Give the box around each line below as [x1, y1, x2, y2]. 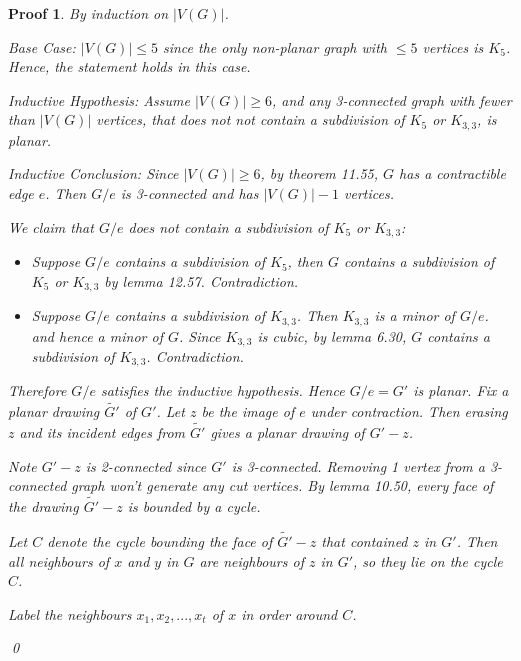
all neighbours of [8, 550, 110, 571]
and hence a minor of [31, 325, 163, 346]
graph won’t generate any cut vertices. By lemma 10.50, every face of [71, 475, 494, 496]
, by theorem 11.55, [260, 163, 379, 184]
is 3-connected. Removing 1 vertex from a [231, 455, 485, 476]
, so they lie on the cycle [353, 550, 503, 571]
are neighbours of [199, 550, 304, 571]
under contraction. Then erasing [310, 401, 508, 422]
